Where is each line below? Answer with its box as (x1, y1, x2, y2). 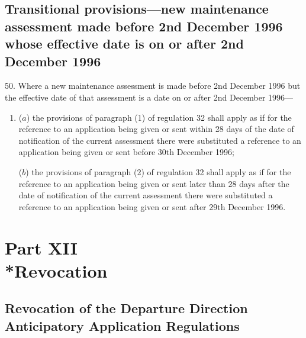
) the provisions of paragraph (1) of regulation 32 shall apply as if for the (26, 111, 292, 123)
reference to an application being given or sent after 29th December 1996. (18, 200, 286, 213)
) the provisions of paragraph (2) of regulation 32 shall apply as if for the (25, 165, 291, 178)
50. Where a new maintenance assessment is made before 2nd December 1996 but (5, 79, 301, 92)
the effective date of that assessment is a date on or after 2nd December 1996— (5, 91, 294, 103)
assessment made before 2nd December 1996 (5, 17, 283, 35)
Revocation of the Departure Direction (5, 299, 248, 317)
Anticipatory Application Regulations (5, 316, 240, 334)
